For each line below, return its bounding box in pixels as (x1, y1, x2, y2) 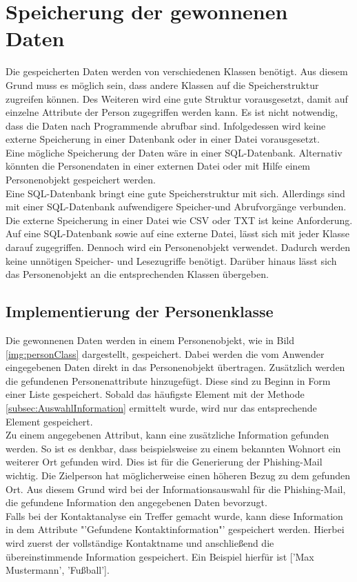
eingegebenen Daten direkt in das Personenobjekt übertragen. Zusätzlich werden (6, 360, 345, 374)
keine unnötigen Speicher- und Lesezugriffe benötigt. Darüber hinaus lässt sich (6, 253, 337, 268)
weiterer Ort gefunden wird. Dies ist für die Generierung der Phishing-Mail (6, 454, 323, 469)
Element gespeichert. (6, 414, 93, 428)
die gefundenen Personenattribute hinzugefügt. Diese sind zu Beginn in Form (6, 373, 331, 388)
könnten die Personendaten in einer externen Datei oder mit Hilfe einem (6, 159, 311, 173)
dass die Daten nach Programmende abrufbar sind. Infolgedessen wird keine (6, 118, 326, 132)
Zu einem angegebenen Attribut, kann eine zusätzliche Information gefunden (6, 428, 329, 442)
